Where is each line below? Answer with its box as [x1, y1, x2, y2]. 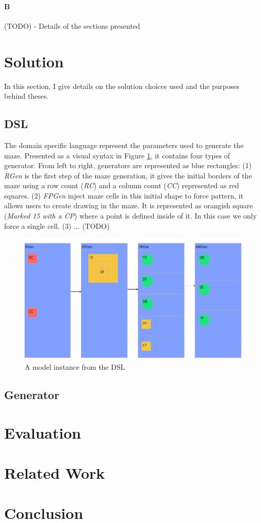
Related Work [4, 462, 105, 483]
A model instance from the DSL [25, 362, 125, 372]
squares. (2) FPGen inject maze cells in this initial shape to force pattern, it [4, 190, 244, 201]
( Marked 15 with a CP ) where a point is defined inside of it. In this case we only [4, 210, 257, 221]
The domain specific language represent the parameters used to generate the [4, 139, 244, 150]
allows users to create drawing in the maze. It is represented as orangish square [4, 200, 253, 211]
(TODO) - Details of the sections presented [4, 20, 140, 31]
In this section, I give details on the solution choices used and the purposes [4, 80, 239, 91]
